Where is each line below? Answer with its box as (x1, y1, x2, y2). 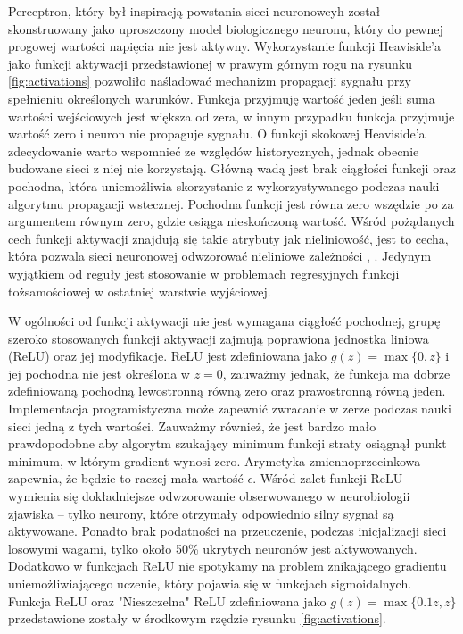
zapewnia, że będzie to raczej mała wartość (8, 469, 244, 488)
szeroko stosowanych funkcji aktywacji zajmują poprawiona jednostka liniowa (8, 329, 429, 347)
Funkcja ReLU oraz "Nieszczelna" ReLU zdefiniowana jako (8, 591, 327, 610)
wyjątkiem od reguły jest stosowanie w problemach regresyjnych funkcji (8, 263, 400, 282)
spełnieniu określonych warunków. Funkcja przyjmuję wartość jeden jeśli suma (8, 88, 435, 107)
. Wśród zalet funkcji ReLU (252, 469, 403, 488)
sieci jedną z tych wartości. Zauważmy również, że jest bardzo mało (8, 416, 376, 435)
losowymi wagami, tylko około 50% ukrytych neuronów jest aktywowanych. (8, 538, 418, 557)
